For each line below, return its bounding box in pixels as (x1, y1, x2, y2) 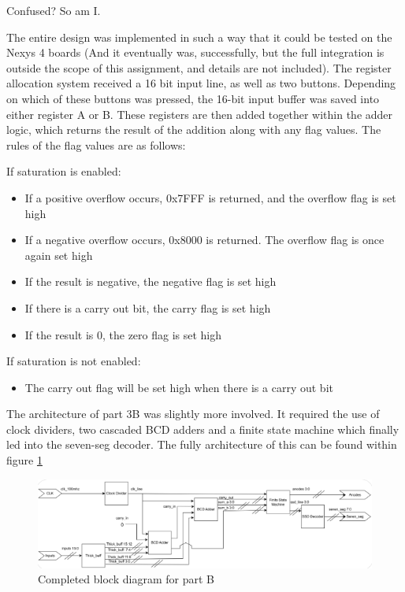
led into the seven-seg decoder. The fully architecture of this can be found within (6, 436, 397, 453)
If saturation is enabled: (6, 163, 121, 179)
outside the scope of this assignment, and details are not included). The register (6, 59, 392, 76)
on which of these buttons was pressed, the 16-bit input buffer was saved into (6, 90, 380, 106)
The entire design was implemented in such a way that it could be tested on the (6, 28, 392, 45)
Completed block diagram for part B (38, 571, 214, 587)
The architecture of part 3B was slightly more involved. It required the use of (6, 405, 380, 422)
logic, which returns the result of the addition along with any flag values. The (6, 121, 381, 138)
